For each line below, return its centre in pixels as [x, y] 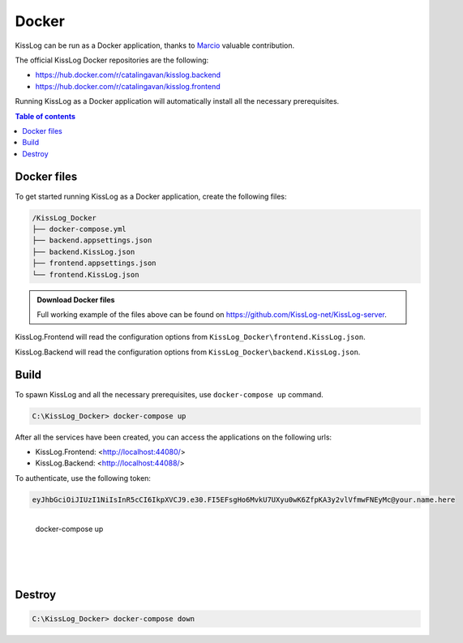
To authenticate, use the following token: [83, 478]
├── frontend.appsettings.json [94, 263]
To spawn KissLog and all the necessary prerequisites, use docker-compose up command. [169, 394]
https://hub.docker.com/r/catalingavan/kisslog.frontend [128, 86]
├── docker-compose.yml [79, 229]
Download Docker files [76, 299]
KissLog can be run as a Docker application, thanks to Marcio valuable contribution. [155, 45]
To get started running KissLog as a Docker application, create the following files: [151, 196]
